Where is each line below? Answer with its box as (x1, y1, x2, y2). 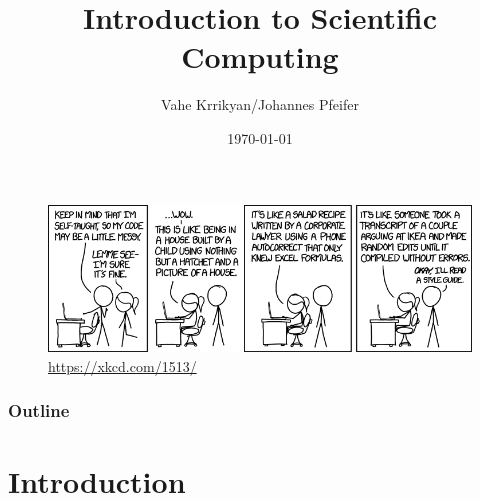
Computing (181, 36, 339, 77)
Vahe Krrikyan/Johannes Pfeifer (161, 94, 359, 115)
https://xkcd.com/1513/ (48, 355, 197, 376)
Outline (8, 398, 70, 423)
